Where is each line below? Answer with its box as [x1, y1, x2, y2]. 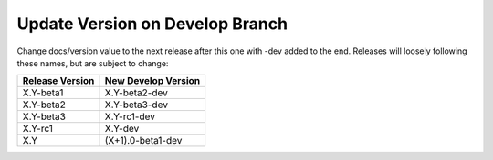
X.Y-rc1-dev [104, 110, 155, 123]
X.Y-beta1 [22, 86, 64, 99]
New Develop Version [104, 75, 201, 87]
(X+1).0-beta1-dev [104, 135, 183, 147]
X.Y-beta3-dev [104, 98, 169, 111]
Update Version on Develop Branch [16, 14, 288, 34]
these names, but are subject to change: [16, 57, 169, 68]
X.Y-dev [104, 123, 140, 135]
